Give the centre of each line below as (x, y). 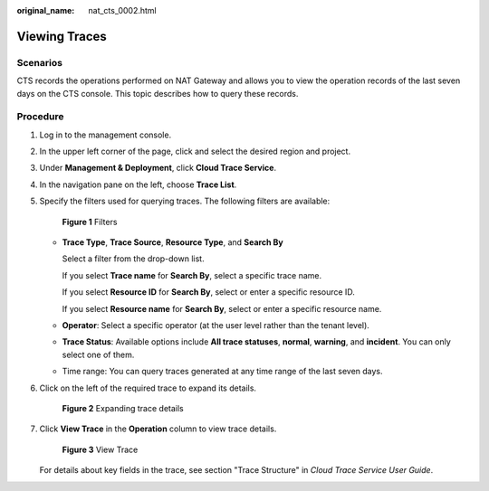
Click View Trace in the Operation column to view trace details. (158, 429)
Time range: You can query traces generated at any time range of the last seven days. (223, 372)
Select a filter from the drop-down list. (133, 259)
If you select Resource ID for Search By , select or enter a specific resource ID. (208, 292)
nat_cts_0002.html (123, 10)
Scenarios (40, 62)
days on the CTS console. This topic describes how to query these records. (158, 93)
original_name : (46, 10)
